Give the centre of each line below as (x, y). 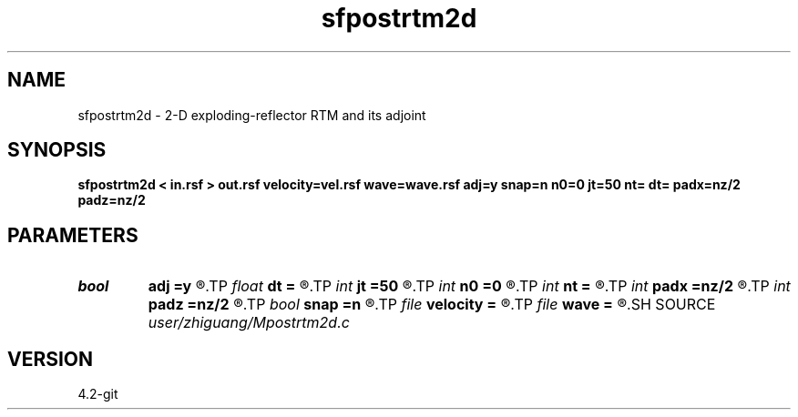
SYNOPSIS (57, 150)
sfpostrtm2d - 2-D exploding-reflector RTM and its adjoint (252, 115)
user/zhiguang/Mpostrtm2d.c (249, 323)
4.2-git (98, 394)
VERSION (51, 359)
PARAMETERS (73, 235)
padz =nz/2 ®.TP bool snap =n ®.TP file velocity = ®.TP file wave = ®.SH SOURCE (432, 305)
